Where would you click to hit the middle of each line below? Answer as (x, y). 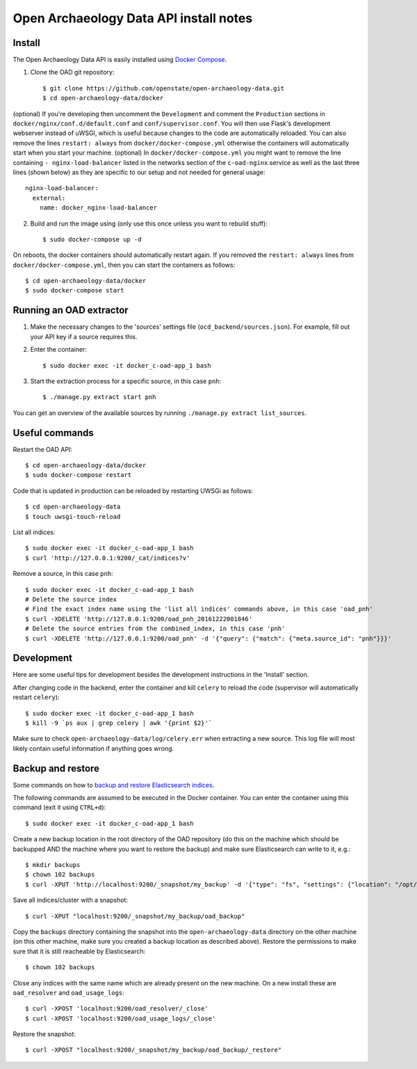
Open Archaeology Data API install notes (133, 18)
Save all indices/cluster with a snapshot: (71, 900)
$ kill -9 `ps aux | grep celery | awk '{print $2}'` (118, 723)
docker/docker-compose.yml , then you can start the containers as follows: (124, 265)
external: (49, 198)
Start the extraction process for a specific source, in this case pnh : (126, 381)
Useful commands (53, 433)
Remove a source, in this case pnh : (63, 574)
